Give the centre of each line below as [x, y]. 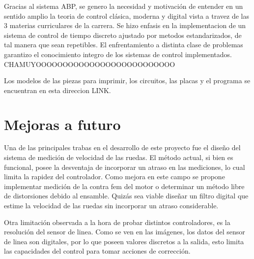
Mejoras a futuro [62, 124]
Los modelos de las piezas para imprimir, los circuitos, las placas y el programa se [127, 81]
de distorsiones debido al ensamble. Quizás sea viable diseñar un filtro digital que [126, 196]
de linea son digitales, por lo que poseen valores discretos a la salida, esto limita [124, 241]
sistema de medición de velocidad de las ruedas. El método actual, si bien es [119, 157]
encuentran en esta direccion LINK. [57, 90]
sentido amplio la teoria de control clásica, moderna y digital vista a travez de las [127, 16]
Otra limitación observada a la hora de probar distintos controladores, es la [117, 222]
